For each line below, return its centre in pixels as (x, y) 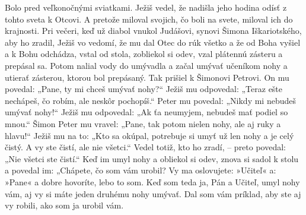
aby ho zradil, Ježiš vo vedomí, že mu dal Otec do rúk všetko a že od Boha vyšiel (153, 42)
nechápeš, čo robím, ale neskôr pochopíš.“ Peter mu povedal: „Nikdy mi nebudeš (150, 100)
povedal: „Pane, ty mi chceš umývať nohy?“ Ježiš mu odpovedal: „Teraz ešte (144, 89)
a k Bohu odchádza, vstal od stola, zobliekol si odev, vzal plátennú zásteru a (144, 54)
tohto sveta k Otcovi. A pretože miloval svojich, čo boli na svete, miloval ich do (149, 19)
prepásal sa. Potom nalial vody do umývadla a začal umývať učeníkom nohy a (146, 65)
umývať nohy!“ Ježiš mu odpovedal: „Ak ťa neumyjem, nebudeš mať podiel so (146, 112)
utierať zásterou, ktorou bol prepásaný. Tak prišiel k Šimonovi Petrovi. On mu (147, 77)
